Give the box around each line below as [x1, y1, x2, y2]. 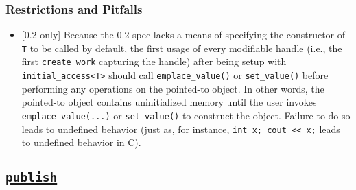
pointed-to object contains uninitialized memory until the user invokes [21, 95, 317, 109]
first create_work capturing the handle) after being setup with [21, 54, 287, 69]
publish [5, 170, 58, 185]
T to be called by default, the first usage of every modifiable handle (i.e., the [21, 40, 342, 55]
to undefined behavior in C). [21, 135, 141, 150]
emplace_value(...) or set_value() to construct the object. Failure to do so [21, 108, 351, 122]
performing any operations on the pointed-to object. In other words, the [21, 81, 324, 95]
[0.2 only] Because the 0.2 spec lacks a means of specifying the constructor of [21, 27, 346, 42]
